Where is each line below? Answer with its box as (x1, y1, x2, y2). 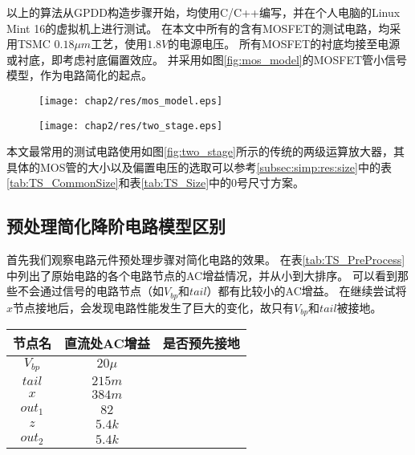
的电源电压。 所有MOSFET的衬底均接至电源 (168, 35, 401, 52)
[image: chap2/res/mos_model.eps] (39, 95, 223, 107)
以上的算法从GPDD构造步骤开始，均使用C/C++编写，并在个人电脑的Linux (6, 4, 401, 20)
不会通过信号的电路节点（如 (17, 282, 164, 299)
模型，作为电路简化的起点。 (6, 67, 153, 83)
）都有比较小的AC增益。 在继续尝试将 (206, 282, 407, 299)
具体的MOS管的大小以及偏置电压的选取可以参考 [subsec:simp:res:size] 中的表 (6, 158, 392, 175)
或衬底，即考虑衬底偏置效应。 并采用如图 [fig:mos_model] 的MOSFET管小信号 (6, 51, 408, 67)
